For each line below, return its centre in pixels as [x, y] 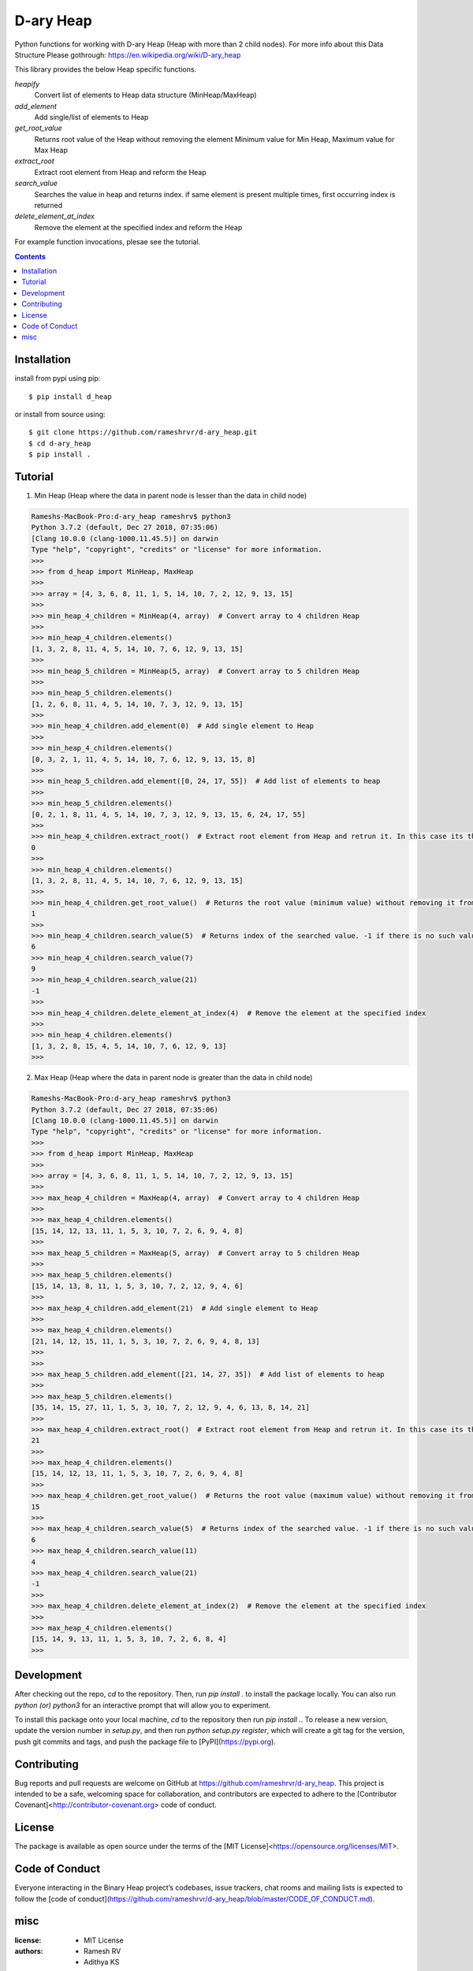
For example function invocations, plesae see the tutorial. [108, 242]
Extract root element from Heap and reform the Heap [120, 172]
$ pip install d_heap [70, 397]
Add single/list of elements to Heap [91, 117]
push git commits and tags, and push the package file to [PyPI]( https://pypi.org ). [145, 1742]
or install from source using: [60, 414]
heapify [27, 84]
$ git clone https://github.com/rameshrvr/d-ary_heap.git [143, 432]
